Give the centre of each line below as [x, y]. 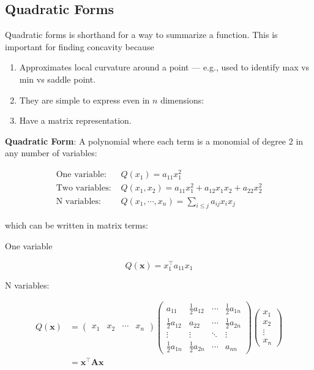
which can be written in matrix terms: [77, 225]
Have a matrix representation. [75, 120]
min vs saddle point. [58, 79]
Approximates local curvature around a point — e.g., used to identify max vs [164, 67]
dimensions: [182, 100]
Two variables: [84, 188]
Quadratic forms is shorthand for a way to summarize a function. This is [141, 35]
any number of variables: [51, 153]
